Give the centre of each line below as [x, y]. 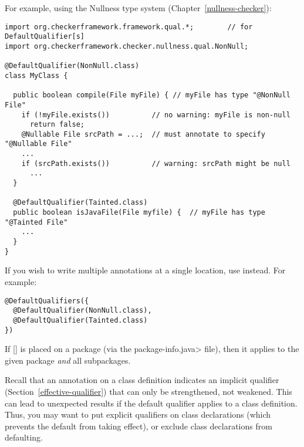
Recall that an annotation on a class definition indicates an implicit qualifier [142, 380]
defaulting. [24, 437]
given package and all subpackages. [68, 360]
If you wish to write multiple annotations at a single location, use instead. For [145, 270]
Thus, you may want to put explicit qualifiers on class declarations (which [138, 414]
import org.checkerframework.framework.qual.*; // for [129, 27]
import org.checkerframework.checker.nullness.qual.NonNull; [127, 46]
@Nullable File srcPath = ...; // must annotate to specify [143, 134]
